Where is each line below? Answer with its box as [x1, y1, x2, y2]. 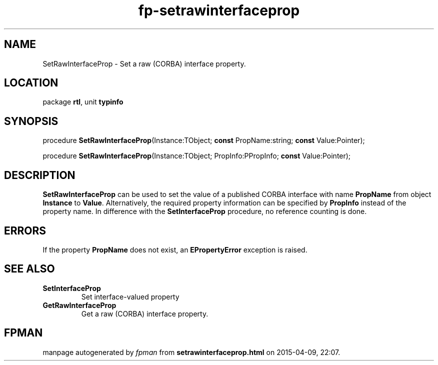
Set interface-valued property [81, 292, 179, 301]
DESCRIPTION [4, 168, 75, 181]
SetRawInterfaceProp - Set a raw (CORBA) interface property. [42, 59, 246, 68]
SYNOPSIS [4, 114, 58, 127]
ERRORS [4, 224, 46, 237]
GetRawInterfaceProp [42, 300, 116, 309]
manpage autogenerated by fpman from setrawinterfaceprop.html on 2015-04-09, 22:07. [42, 347, 340, 356]
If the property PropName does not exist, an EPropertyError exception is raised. [42, 245, 307, 254]
